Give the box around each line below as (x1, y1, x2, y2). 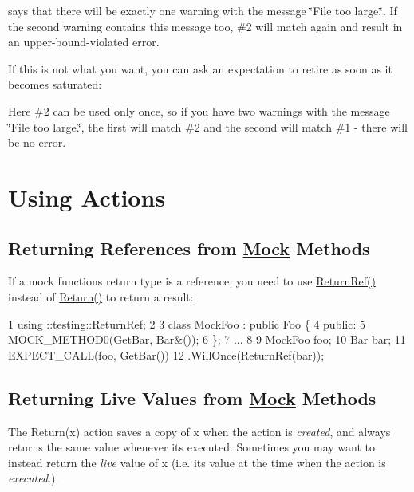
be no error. (8, 134, 66, 151)
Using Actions (8, 180, 166, 213)
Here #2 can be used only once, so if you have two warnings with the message (8, 102, 390, 119)
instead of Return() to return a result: (8, 288, 194, 305)
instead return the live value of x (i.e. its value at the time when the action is (8, 454, 386, 470)
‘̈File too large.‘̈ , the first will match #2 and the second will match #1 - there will (8, 118, 408, 135)
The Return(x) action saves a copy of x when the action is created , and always (8, 423, 391, 439)
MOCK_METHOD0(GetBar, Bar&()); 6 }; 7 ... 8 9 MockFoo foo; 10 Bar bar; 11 (8, 331, 406, 348)
